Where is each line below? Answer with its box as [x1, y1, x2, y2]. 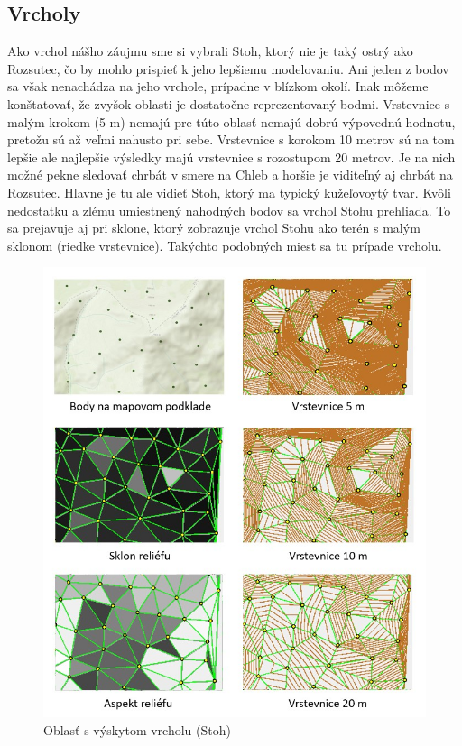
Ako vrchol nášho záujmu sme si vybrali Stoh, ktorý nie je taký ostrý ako [7, 41, 413, 60]
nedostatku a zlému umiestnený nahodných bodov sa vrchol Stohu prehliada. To [7, 200, 451, 219]
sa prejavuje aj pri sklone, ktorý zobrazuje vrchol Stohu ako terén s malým [7, 218, 420, 237]
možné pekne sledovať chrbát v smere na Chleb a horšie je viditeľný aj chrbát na [7, 165, 453, 184]
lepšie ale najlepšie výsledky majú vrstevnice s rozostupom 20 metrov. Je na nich [7, 147, 456, 166]
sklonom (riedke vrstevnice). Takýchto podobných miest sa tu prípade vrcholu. [7, 235, 442, 254]
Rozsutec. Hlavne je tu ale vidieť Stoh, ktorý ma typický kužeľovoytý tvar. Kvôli [7, 182, 451, 201]
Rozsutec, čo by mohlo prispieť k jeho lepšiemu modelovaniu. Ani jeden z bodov [7, 59, 449, 78]
